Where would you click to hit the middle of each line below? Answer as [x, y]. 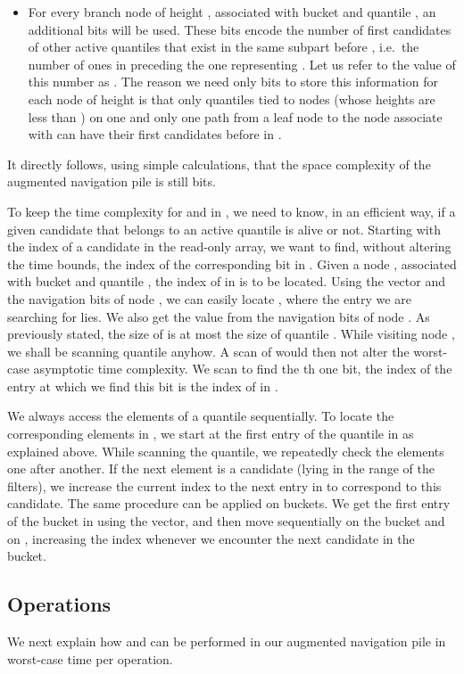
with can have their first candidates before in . [155, 134]
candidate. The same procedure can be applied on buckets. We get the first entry [229, 503]
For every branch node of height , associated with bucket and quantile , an [232, 12]
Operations [59, 604]
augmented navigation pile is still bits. [112, 181]
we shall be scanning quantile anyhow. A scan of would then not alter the [208, 351]
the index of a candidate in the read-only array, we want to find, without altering [229, 247]
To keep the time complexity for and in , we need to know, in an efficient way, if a [232, 211]
